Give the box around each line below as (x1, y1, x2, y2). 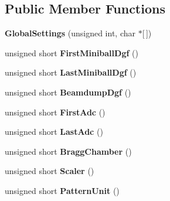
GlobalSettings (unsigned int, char (5, 27, 135, 39)
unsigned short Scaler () (5, 165, 94, 177)
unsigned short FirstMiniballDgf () (5, 46, 138, 59)
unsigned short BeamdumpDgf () (5, 86, 131, 98)
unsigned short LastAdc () (5, 125, 103, 138)
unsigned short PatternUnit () (5, 184, 120, 196)
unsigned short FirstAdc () (5, 105, 106, 118)
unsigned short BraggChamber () (5, 145, 132, 157)
